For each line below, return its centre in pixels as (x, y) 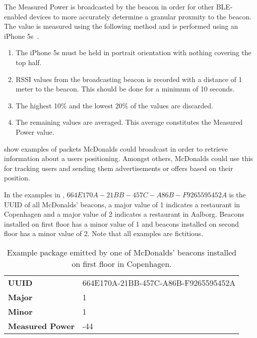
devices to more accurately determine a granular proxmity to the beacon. (140, 16)
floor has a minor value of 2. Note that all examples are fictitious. (104, 233)
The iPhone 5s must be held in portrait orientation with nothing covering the (133, 52)
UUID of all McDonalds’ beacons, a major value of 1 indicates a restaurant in (122, 204)
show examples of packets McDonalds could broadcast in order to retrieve (116, 148)
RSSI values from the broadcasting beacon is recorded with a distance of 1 (129, 79)
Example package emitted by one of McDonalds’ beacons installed (122, 252)
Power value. (35, 131)
